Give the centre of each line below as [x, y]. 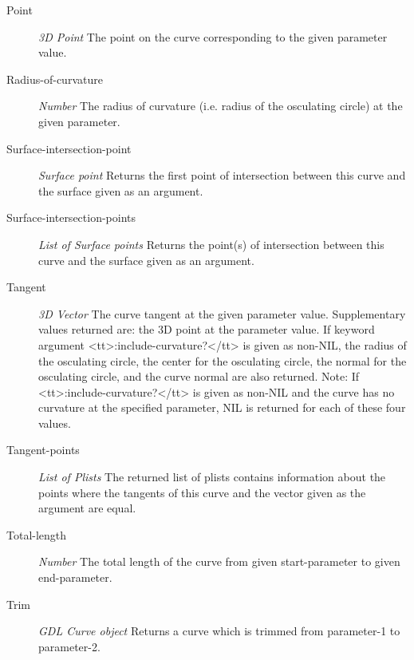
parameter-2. [69, 646]
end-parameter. [75, 577]
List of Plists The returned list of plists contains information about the [212, 477]
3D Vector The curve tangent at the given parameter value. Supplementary [222, 313]
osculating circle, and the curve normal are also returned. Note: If [199, 376]
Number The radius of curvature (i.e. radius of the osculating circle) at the [221, 106]
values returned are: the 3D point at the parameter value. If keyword [207, 329]
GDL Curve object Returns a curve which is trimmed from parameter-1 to [219, 631]
